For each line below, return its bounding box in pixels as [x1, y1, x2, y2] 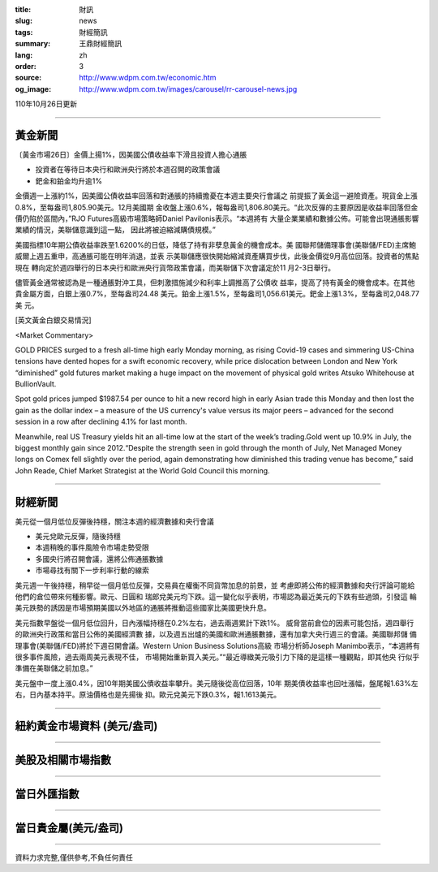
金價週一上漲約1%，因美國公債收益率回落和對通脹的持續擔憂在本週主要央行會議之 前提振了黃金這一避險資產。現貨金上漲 [15, 191, 418, 201]
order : [15, 61, 36, 71]
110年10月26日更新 [15, 99, 77, 109]
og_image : [15, 84, 52, 93]
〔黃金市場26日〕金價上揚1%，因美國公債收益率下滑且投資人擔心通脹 [15, 150, 247, 160]
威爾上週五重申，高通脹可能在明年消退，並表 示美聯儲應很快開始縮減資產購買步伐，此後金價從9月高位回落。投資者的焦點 [15, 252, 419, 261]
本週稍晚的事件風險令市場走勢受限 [35, 542, 149, 552]
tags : [15, 27, 33, 37]
